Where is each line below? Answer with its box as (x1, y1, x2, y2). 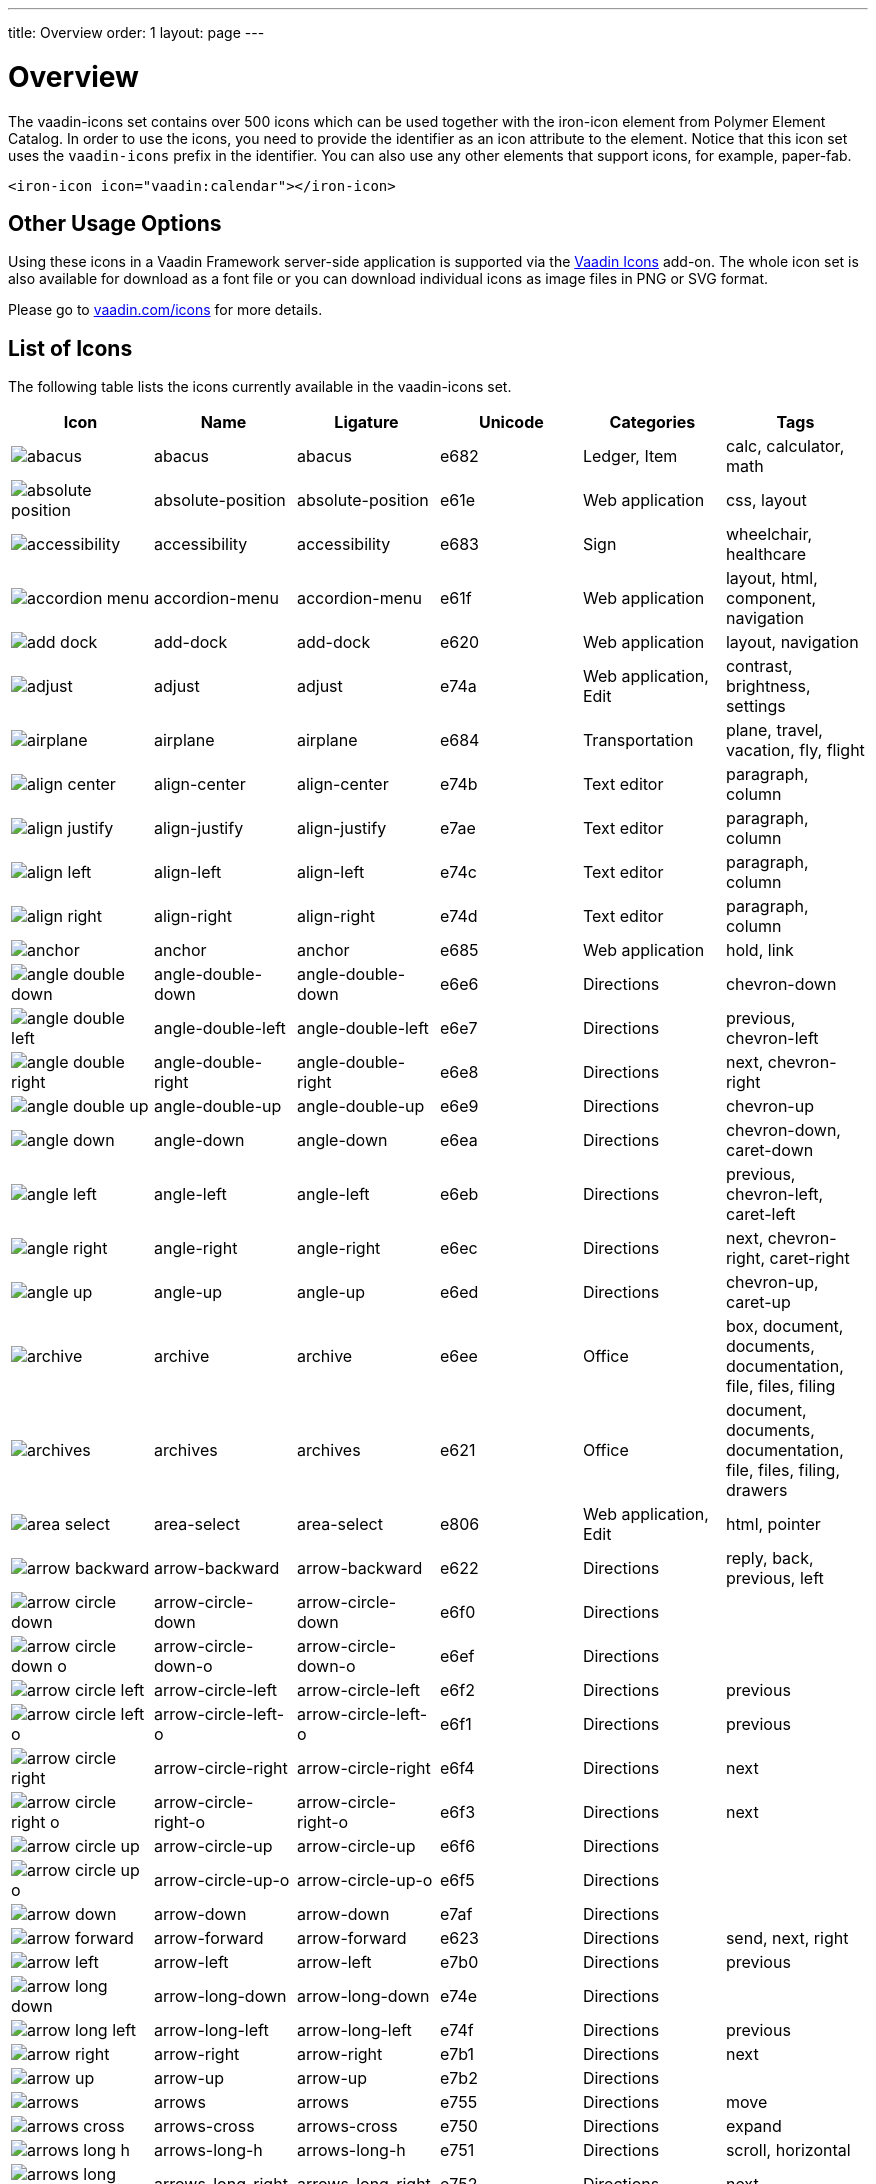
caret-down (725, 1140, 814, 1161)
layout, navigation (725, 632, 859, 653)
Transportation (582, 730, 694, 751)
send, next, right (725, 1928, 849, 1949)
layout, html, (725, 568, 818, 589)
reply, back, (725, 1548, 814, 1569)
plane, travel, (725, 720, 823, 741)
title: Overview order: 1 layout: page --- (8, 24, 265, 41)
